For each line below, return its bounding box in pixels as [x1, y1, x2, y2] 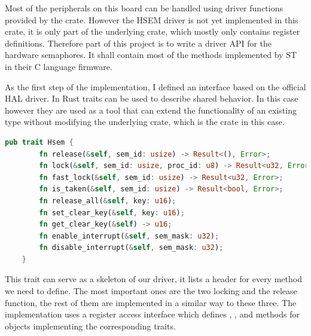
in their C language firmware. [5, 60, 112, 72]
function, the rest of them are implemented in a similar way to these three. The [5, 296, 297, 308]
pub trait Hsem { [5, 138, 74, 146]
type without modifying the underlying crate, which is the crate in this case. [5, 115, 285, 128]
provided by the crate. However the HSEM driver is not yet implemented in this [5, 13, 298, 26]
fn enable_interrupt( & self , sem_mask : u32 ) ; [39, 231, 219, 240]
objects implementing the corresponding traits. [5, 319, 176, 332]
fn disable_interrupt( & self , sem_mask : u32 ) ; [39, 243, 224, 252]
